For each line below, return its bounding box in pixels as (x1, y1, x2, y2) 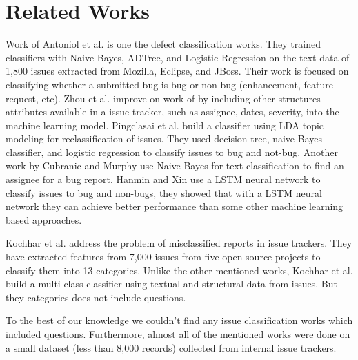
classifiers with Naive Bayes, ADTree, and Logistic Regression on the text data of (6, 50, 350, 64)
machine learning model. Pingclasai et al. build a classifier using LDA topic (6, 117, 324, 132)
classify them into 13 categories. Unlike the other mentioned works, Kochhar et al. (6, 263, 353, 277)
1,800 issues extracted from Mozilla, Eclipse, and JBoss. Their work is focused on (6, 64, 349, 78)
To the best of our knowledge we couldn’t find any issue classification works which (6, 313, 353, 328)
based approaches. (6, 212, 82, 227)
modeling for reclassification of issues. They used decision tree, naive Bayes (6, 131, 322, 146)
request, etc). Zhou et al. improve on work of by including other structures (6, 91, 321, 105)
